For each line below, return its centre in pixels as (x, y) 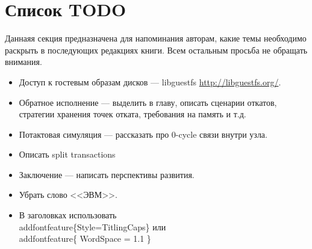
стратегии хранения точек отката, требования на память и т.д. (133, 114)
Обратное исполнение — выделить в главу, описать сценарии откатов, (148, 102)
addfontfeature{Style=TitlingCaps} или (92, 226)
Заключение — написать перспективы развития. (107, 174)
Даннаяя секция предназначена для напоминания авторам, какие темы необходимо (156, 38)
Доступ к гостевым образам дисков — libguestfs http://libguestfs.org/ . (150, 81)
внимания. (23, 62)
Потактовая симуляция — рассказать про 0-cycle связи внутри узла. (143, 134)
